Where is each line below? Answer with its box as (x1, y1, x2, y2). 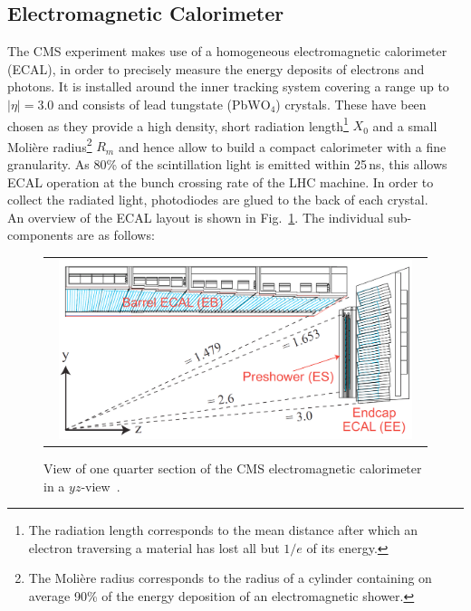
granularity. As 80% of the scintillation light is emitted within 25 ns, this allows (7, 155, 447, 174)
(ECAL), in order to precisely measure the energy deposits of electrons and (7, 59, 425, 78)
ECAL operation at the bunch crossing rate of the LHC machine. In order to (7, 172, 434, 191)
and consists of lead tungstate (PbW (57, 94, 261, 113)
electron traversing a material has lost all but (28, 538, 280, 557)
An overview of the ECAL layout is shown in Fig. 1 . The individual (7, 207, 384, 226)
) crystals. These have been (275, 94, 427, 113)
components (7, 225, 73, 244)
